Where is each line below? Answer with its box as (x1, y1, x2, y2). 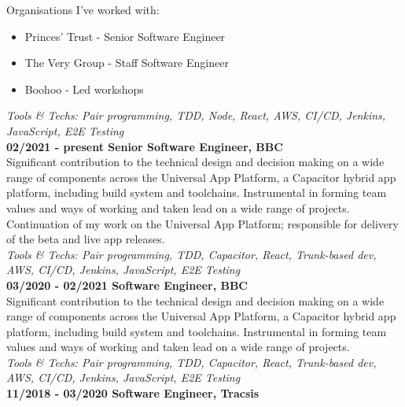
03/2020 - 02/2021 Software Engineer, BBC (6, 276, 249, 293)
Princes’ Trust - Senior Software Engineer (24, 28, 226, 44)
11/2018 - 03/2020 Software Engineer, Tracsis (6, 385, 260, 401)
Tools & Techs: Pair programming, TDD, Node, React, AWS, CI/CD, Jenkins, (6, 107, 386, 124)
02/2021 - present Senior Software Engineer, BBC (6, 138, 283, 154)
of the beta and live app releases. (6, 231, 165, 247)
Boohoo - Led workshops (24, 80, 144, 97)
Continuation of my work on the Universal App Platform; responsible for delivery (6, 215, 399, 231)
